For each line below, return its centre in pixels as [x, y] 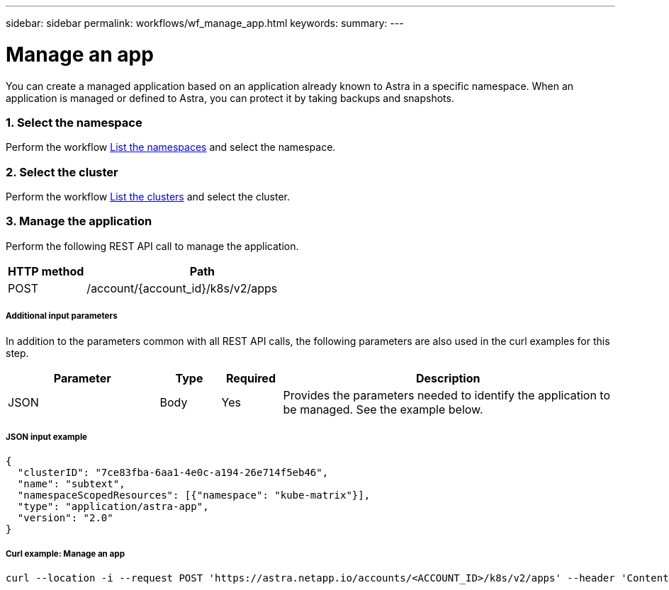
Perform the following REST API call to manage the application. [152, 246]
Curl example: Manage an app [65, 554]
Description [448, 378]
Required [251, 378]
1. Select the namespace [74, 122]
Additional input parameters [62, 316]
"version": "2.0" [65, 518]
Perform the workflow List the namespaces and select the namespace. [171, 147]
